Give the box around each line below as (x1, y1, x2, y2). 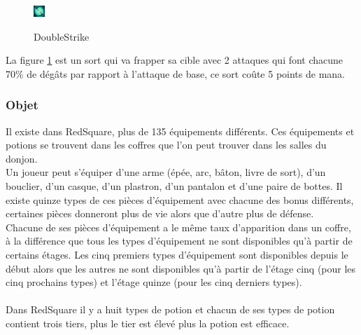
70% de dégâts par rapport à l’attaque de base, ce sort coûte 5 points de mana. (6, 66, 345, 81)
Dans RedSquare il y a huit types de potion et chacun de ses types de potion (6, 302, 335, 317)
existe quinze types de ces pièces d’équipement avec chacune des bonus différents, (6, 192, 354, 207)
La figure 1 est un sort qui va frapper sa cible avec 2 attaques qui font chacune (6, 53, 344, 67)
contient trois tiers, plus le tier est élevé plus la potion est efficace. (6, 315, 290, 330)
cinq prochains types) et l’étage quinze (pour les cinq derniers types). (6, 275, 302, 289)
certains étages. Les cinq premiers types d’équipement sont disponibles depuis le (6, 247, 348, 261)
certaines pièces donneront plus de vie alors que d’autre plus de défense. (6, 206, 314, 221)
